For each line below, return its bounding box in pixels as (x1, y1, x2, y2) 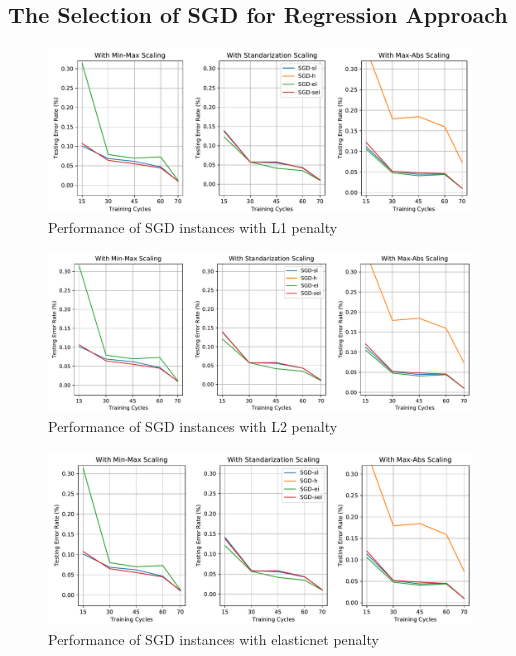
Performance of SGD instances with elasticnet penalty (48, 629, 379, 650)
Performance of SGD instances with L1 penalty (48, 217, 338, 238)
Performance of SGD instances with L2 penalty (48, 416, 338, 437)
